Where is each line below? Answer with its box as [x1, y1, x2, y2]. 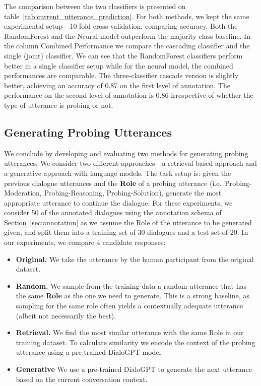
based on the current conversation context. [16, 373, 148, 384]
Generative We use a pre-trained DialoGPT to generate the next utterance [16, 364, 252, 374]
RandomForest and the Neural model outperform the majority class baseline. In [4, 30, 250, 41]
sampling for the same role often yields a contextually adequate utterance [16, 300, 243, 311]
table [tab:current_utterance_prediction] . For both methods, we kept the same [4, 11, 249, 21]
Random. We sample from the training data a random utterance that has [16, 280, 247, 291]
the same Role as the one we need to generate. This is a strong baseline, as [16, 290, 249, 301]
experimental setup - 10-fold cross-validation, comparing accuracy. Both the [4, 21, 238, 31]
